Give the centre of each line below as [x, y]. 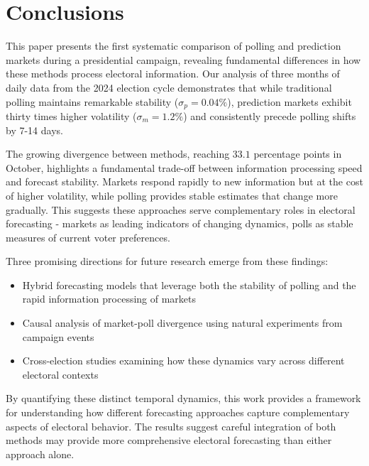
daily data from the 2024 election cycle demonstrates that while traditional [169, 87]
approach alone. [40, 454]
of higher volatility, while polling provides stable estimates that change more [172, 195]
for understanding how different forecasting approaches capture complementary [178, 412]
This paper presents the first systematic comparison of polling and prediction [174, 46]
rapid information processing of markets [109, 299]
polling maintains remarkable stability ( [92, 101]
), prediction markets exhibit [290, 101]
